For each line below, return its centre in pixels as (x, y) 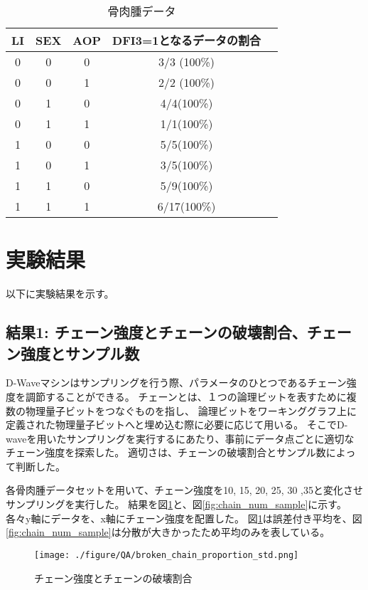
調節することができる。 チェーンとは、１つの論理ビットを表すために (186, 396)
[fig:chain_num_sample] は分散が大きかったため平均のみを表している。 (168, 532)
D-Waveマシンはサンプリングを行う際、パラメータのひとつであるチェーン (176, 383)
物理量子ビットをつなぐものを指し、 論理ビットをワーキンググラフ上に (191, 410)
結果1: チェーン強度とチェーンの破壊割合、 (156, 332)
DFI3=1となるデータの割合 (186, 40)
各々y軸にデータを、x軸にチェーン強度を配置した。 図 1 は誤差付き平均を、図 (184, 518)
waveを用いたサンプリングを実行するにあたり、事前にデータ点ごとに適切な (180, 438)
